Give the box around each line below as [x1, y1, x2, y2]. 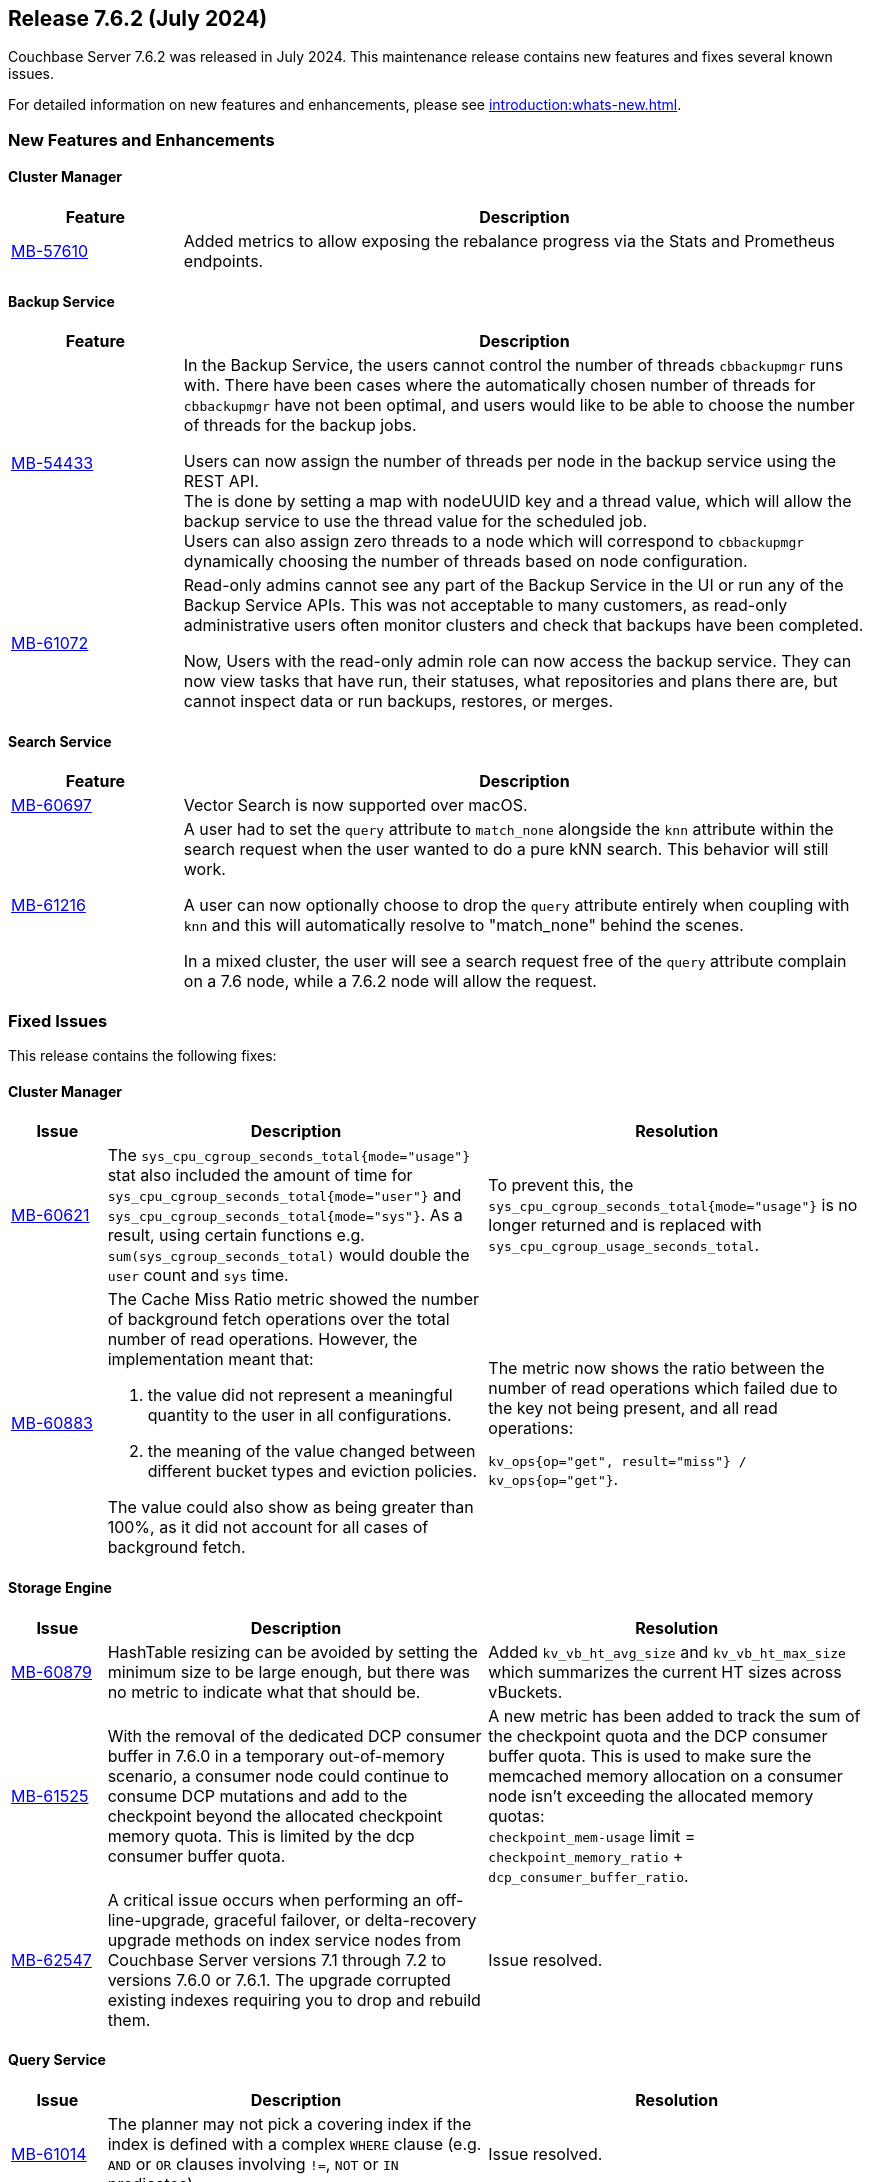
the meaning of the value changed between [147, 1441, 476, 1462]
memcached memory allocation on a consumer [488, 1765, 843, 1786]
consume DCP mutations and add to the [107, 1785, 408, 1806]
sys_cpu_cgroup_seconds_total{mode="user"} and [107, 1185, 462, 1206]
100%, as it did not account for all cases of [107, 1517, 429, 1538]
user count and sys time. [107, 1265, 289, 1286]
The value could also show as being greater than [107, 1497, 474, 1518]
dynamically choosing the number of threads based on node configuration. [183, 551, 748, 572]
